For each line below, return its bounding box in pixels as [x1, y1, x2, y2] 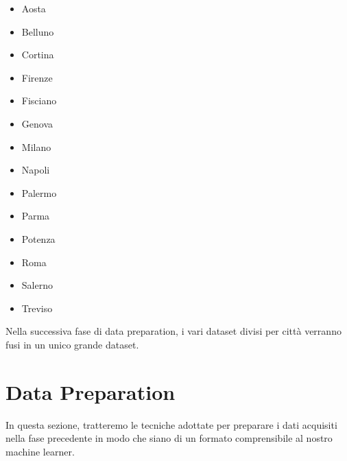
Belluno [21, 24, 54, 38]
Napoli [21, 163, 50, 177]
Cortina [21, 47, 54, 62]
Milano [21, 139, 51, 154]
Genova [21, 116, 53, 130]
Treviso [21, 300, 53, 315]
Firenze [21, 70, 53, 84]
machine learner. [5, 444, 75, 458]
